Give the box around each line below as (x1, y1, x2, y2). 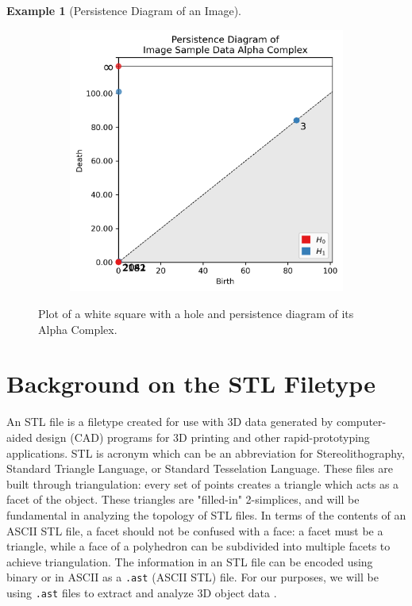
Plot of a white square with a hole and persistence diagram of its (38, 305, 354, 322)
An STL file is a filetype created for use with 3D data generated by (6, 413, 333, 430)
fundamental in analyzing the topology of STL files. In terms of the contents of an (6, 506, 406, 523)
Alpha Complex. (38, 320, 117, 337)
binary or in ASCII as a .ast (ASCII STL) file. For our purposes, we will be (6, 569, 379, 585)
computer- (336, 413, 387, 430)
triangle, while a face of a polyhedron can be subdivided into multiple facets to (6, 538, 391, 554)
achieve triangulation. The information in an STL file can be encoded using (6, 553, 373, 570)
